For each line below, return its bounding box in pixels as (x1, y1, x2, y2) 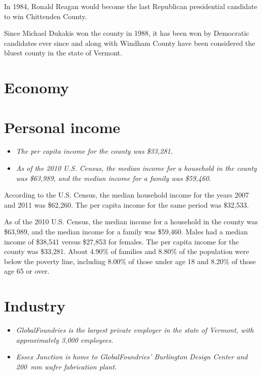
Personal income (4, 116, 120, 137)
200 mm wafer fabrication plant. (16, 361, 117, 371)
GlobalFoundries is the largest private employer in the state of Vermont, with (16, 325, 254, 335)
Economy (4, 77, 69, 98)
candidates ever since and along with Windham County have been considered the (4, 37, 255, 48)
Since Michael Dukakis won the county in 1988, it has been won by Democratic (4, 28, 249, 38)
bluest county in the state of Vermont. (4, 47, 122, 58)
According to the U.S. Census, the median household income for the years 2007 (4, 190, 249, 200)
